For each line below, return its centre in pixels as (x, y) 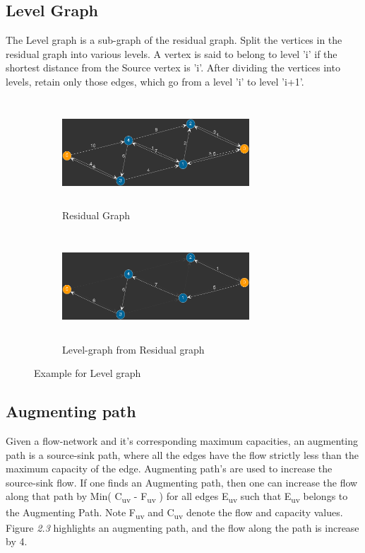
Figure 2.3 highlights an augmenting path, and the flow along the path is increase (182, 527)
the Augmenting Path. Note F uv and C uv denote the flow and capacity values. (174, 513)
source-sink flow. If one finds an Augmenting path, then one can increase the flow (182, 482)
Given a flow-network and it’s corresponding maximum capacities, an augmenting (182, 441)
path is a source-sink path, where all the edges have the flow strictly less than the (182, 454)
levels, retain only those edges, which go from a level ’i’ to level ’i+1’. (155, 81)
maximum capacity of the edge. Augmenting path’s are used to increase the (169, 468)
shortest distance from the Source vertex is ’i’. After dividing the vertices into (173, 68)
